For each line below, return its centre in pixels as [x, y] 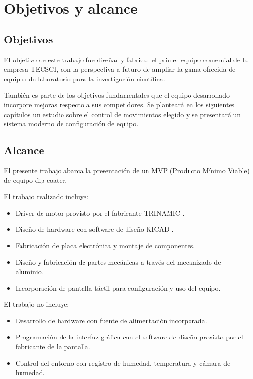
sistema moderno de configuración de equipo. [71, 124]
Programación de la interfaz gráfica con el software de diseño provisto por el [129, 337]
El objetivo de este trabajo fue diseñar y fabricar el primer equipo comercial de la [126, 59]
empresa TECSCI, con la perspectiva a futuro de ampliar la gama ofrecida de [120, 69]
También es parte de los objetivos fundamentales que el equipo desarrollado [117, 95]
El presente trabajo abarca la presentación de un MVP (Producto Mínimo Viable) [127, 170]
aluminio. [29, 271]
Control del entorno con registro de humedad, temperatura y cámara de [123, 363]
